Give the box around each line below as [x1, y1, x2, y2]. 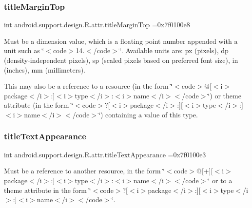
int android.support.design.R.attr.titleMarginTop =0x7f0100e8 [4, 19, 190, 30]
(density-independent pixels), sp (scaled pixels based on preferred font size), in [4, 55, 238, 65]
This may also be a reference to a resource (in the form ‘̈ [4, 81, 173, 91]
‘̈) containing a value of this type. [98, 109, 198, 119]
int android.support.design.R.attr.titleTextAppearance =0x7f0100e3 [4, 149, 206, 159]
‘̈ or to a [208, 175, 233, 185]
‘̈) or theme [208, 90, 241, 100]
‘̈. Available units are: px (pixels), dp [119, 45, 229, 56]
